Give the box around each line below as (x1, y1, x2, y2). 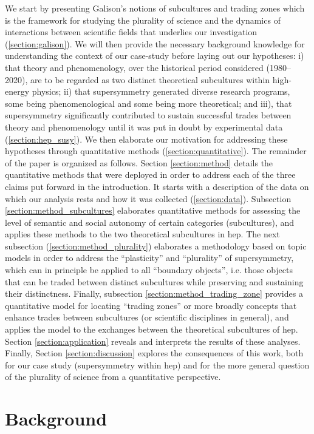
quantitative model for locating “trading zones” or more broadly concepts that (5, 299, 297, 311)
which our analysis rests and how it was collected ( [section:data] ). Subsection (5, 192, 292, 205)
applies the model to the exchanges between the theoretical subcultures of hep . (5, 323, 298, 336)
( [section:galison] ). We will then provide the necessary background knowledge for (5, 37, 305, 50)
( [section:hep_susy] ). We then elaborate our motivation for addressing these (5, 132, 288, 145)
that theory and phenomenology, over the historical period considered (5, 61, 264, 73)
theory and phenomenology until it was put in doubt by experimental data (5, 120, 283, 133)
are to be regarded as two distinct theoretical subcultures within (30, 73, 270, 86)
